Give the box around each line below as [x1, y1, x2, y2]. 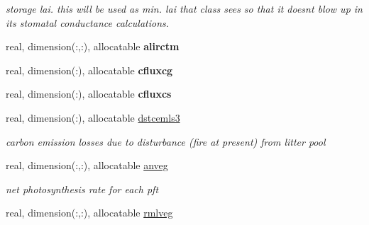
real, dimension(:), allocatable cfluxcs [6, 86, 172, 101]
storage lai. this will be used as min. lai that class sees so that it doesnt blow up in [6, 1, 363, 16]
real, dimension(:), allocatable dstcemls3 [6, 110, 180, 125]
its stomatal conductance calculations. [6, 15, 170, 30]
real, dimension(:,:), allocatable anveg [6, 158, 168, 173]
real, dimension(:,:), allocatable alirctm [6, 39, 180, 54]
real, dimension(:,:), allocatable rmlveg [6, 205, 173, 220]
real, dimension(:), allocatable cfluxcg [6, 62, 173, 77]
